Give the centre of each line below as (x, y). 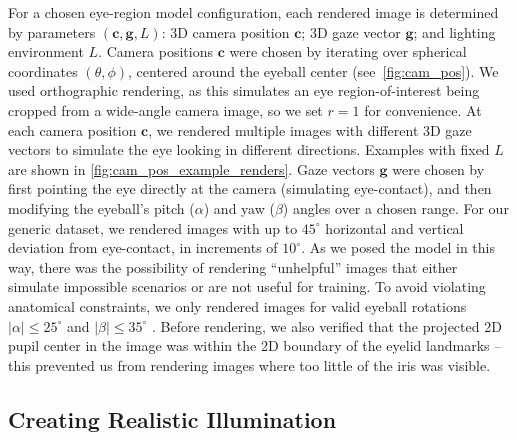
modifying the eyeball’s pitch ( (101, 207)
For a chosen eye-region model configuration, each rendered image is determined (253, 12)
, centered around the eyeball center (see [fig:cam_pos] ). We (313, 70)
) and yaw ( (239, 207)
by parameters (52, 31)
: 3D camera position (225, 31)
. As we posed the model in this (398, 247)
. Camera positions (156, 51)
